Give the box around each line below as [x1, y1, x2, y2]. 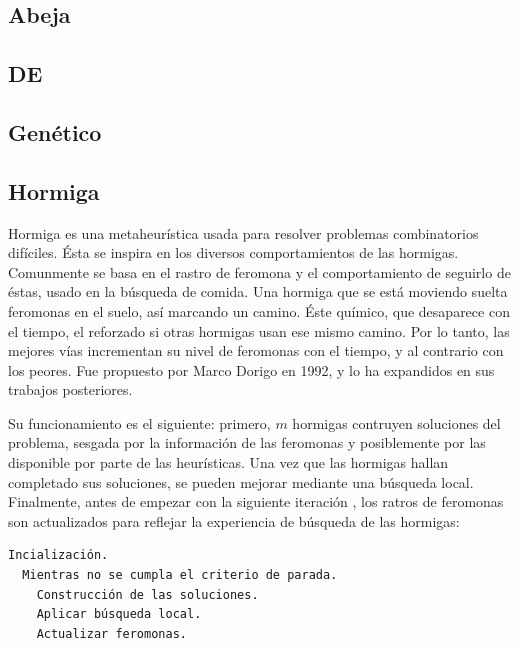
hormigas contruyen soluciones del [292, 412, 501, 433]
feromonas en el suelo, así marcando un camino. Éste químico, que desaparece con [8, 300, 510, 321]
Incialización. [8, 548, 109, 563]
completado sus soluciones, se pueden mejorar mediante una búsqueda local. [8, 471, 474, 492]
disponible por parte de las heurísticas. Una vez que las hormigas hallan [8, 452, 449, 473]
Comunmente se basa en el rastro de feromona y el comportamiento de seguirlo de [8, 261, 511, 282]
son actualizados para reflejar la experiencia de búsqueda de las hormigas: [8, 510, 460, 531]
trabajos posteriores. [8, 379, 133, 400]
